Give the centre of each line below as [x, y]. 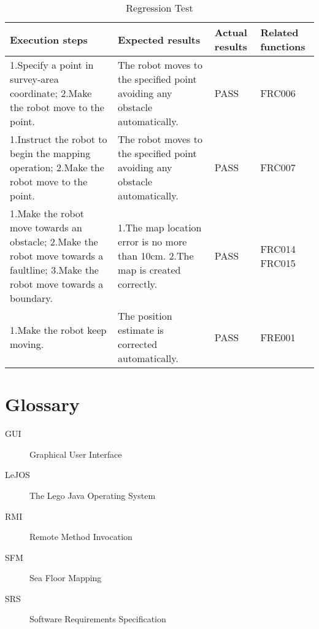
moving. [27, 344]
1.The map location [160, 227]
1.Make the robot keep [58, 330]
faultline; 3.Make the [54, 270]
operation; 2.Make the [57, 167]
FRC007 [278, 167]
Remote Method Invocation [81, 537]
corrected [138, 344]
